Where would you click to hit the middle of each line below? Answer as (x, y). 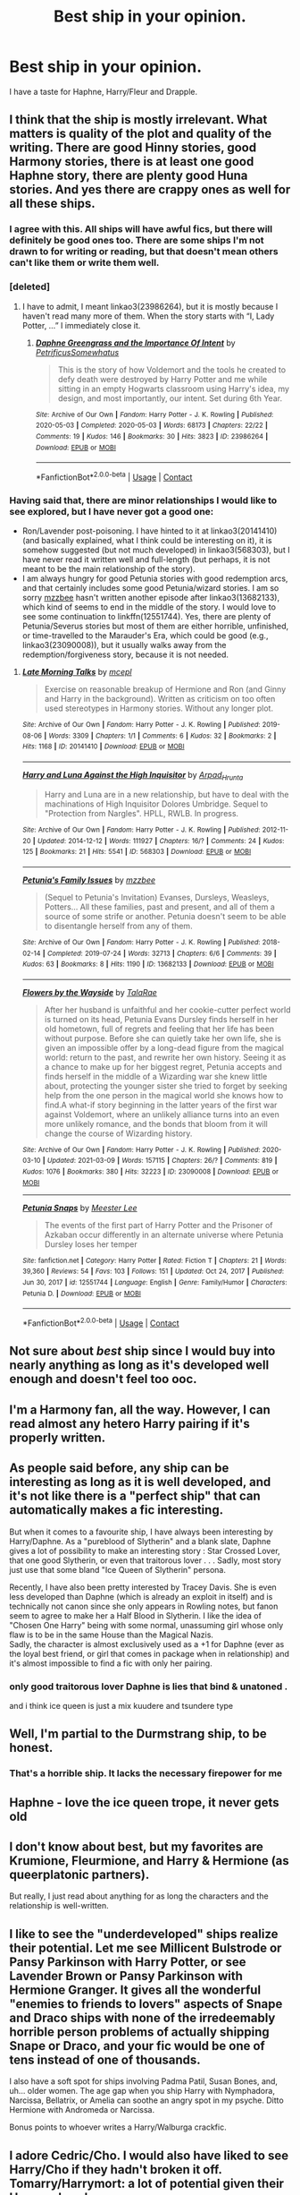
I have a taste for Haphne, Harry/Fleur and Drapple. (104, 91)
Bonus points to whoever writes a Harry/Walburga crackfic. (118, 2127)
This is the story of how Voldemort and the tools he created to (172, 370)
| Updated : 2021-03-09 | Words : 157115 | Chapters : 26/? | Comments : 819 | (160, 1161)
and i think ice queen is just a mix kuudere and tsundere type (121, 1705)
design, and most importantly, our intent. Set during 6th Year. (170, 398)
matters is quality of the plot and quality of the (141, 134)
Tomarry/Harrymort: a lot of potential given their (146, 2183)
